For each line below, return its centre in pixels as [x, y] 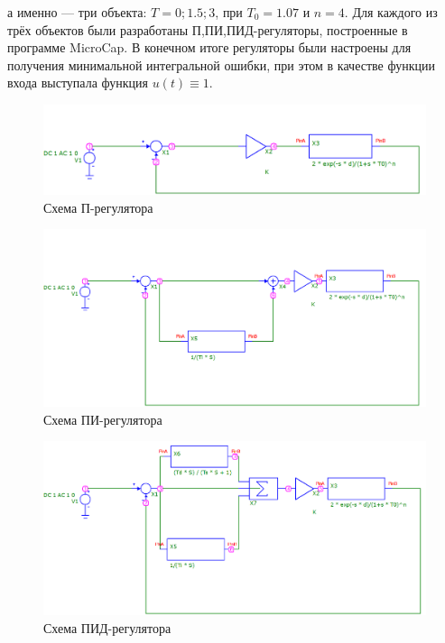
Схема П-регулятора [98, 207]
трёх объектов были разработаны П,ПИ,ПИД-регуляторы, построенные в [208, 29]
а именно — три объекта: [77, 12]
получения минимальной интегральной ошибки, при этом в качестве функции [221, 64]
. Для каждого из [391, 12]
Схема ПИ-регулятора [103, 419]
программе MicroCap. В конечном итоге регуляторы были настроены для [209, 47]
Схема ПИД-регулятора [107, 627]
